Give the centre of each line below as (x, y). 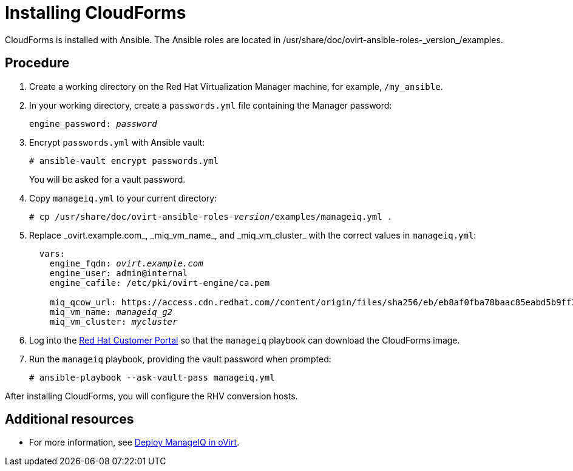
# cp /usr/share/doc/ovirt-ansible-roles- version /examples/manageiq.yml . (211, 216)
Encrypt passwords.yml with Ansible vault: (117, 142)
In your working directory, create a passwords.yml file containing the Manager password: (211, 105)
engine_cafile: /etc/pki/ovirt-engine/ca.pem (160, 283)
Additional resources (70, 419)
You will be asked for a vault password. (107, 179)
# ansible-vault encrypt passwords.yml (124, 161)
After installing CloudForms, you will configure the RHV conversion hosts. (151, 396)
